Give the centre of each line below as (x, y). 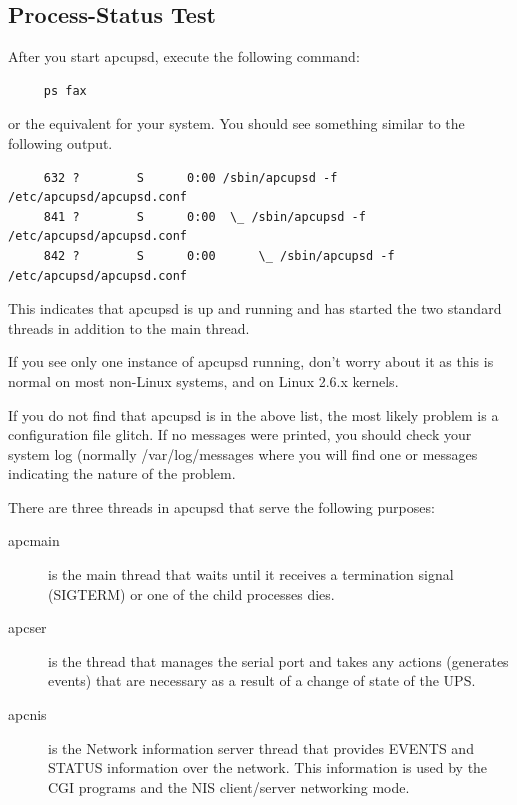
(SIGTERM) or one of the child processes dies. (191, 593)
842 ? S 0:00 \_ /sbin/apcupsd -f (219, 255)
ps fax (65, 90)
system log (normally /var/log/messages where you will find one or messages (243, 453)
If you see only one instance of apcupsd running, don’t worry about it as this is (251, 361)
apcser (27, 627)
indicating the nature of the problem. (122, 473)
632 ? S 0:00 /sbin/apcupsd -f (190, 177)
